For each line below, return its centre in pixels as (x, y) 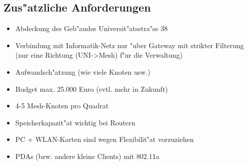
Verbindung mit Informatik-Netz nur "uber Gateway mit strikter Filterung (129, 45)
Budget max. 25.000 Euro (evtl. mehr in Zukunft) (91, 89)
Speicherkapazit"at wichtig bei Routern (75, 122)
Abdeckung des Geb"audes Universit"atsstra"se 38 (91, 28)
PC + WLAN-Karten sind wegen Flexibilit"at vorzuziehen (104, 139)
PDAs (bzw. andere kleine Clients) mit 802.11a (87, 156)
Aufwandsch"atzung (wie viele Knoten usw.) (83, 71)
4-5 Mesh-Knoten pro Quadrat (62, 106)
